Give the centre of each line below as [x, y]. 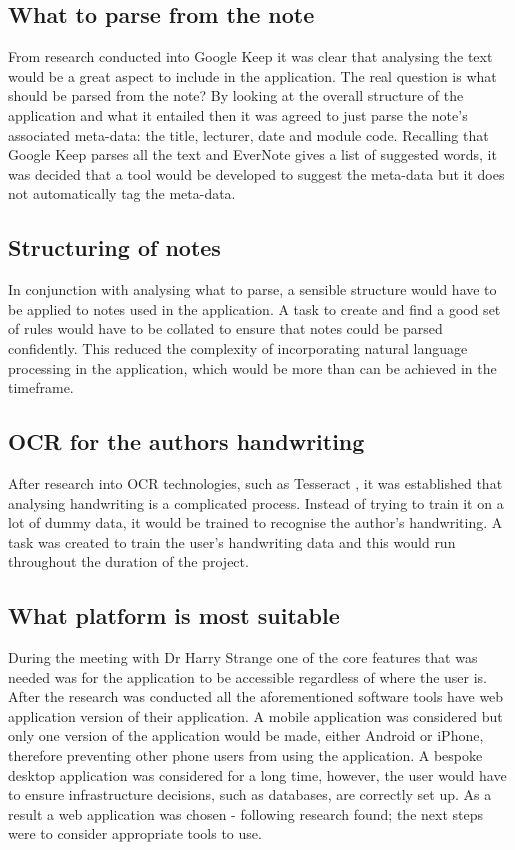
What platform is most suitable [174, 615]
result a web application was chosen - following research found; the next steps [245, 813]
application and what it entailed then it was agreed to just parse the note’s [238, 114]
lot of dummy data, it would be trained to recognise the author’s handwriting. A [255, 522]
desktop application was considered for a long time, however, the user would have [257, 774]
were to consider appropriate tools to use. [135, 833]
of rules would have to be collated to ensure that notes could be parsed [225, 328]
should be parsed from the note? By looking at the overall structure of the [236, 95]
